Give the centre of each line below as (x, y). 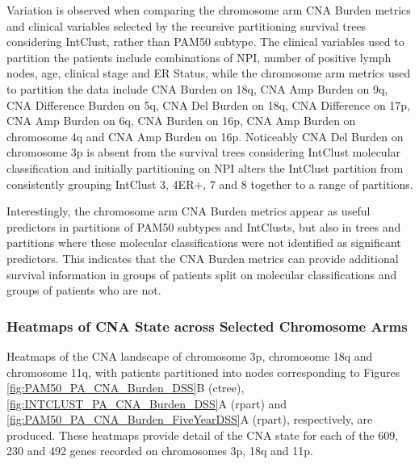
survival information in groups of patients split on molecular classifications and (202, 274)
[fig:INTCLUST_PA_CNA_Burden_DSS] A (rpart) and (147, 403)
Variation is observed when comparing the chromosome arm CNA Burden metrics (209, 10)
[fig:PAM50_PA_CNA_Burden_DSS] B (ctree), (126, 388)
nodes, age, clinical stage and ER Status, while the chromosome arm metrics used (209, 73)
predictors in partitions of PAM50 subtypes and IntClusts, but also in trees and (204, 226)
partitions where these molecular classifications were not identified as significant (204, 242)
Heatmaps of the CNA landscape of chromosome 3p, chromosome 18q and (190, 355)
